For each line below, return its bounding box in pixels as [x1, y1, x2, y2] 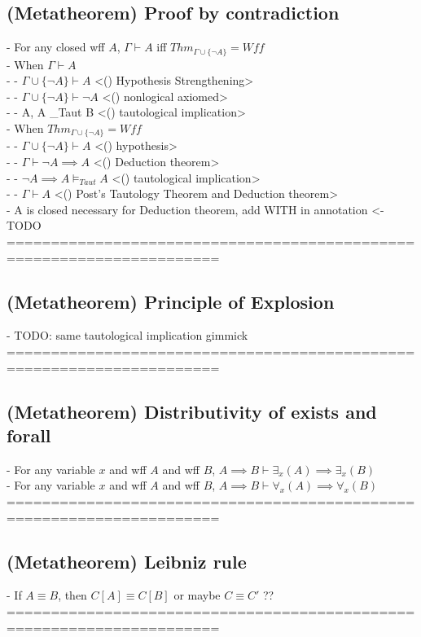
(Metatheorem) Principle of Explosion [7, 288, 335, 314]
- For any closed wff [7, 38, 105, 55]
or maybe [173, 586, 221, 604]
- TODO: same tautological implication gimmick [7, 327, 248, 344]
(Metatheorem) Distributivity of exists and [7, 398, 377, 424]
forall [7, 423, 51, 447]
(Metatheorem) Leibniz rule [7, 548, 247, 573]
